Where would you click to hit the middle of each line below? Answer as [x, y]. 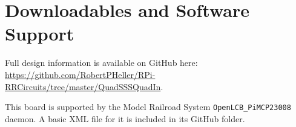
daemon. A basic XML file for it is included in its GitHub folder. [125, 118]
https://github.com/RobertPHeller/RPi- [80, 74]
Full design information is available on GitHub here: [101, 63]
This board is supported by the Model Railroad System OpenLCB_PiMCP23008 [148, 107]
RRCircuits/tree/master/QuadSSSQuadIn [83, 86]
